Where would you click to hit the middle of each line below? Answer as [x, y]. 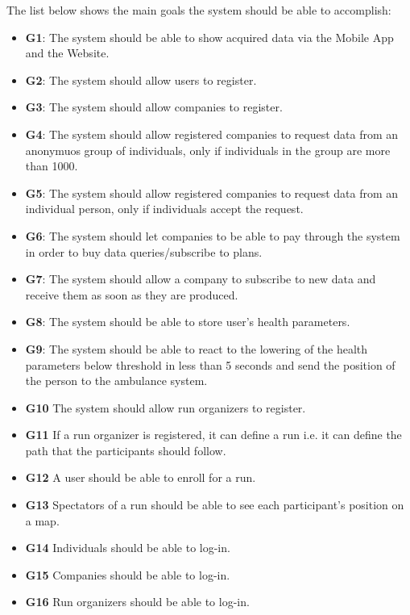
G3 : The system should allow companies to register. [154, 107]
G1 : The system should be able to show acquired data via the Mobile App [209, 37]
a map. [42, 520]
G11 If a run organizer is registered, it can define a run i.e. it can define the [213, 435]
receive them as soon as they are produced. [132, 294]
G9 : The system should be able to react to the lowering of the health [197, 348]
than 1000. [52, 166]
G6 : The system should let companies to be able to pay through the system [213, 235]
